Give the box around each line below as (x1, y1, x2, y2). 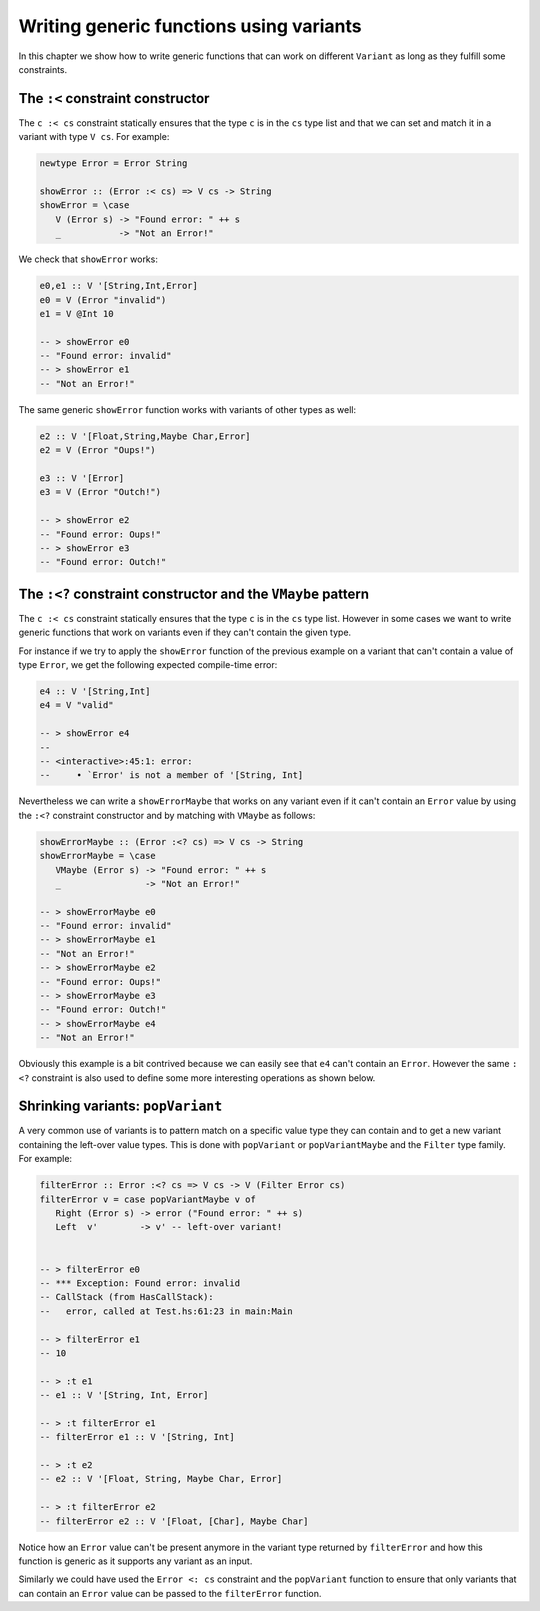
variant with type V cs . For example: (18, 131, 170, 143)
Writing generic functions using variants (18, 15, 362, 37)
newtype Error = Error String (39, 158, 188, 169)
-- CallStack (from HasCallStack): (39, 1291, 214, 1303)
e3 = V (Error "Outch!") (39, 486, 162, 498)
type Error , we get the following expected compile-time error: (18, 659, 278, 671)
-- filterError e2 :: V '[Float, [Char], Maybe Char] (39, 1515, 309, 1527)
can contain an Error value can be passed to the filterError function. (18, 1587, 322, 1599)
